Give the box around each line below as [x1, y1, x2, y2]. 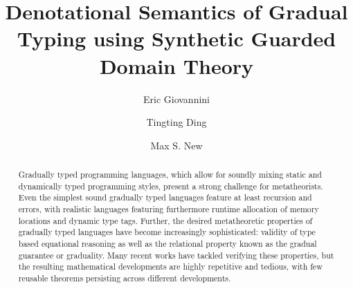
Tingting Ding [146, 115, 207, 129]
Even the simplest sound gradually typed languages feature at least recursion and [18, 192, 312, 203]
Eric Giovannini [143, 91, 210, 106]
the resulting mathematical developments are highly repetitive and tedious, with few [18, 261, 323, 272]
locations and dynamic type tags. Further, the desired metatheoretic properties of [18, 214, 313, 226]
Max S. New [150, 138, 203, 152]
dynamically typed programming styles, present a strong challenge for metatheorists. [18, 180, 323, 192]
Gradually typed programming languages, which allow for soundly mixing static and [18, 169, 322, 180]
